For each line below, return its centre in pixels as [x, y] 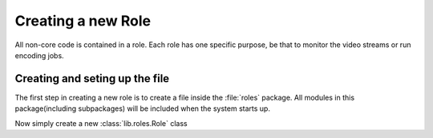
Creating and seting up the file [92, 79]
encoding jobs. [39, 55]
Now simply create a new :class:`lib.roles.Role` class [101, 123]
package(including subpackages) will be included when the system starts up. [142, 108]
